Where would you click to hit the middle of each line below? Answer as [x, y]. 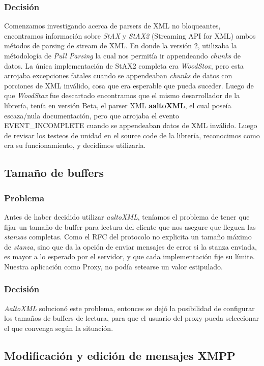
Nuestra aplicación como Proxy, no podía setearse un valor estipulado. [114, 266]
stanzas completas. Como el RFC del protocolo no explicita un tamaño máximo [128, 237]
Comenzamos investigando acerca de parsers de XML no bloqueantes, [112, 26]
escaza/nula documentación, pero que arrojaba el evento [92, 115]
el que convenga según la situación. [59, 328]
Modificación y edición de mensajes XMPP [120, 355]
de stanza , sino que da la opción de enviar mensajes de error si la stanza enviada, [130, 246]
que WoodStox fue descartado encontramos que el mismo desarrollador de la [122, 95]
